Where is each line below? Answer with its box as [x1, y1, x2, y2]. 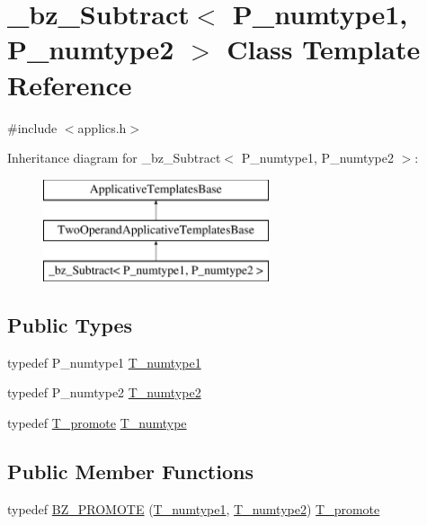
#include [7, 118, 58, 137]
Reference [7, 66, 132, 102]
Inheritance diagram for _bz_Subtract [7, 148, 221, 167]
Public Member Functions [7, 458, 254, 485]
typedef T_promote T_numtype [7, 414, 187, 432]
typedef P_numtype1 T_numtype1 [7, 352, 201, 371]
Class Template [227, 31, 421, 67]
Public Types [7, 311, 133, 339]
